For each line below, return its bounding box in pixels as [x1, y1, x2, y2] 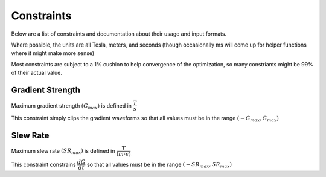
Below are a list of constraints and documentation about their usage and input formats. [11, 30, 226, 37]
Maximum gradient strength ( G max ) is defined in [11, 101, 132, 111]
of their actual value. [11, 69, 63, 77]
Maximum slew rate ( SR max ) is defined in [11, 147, 115, 156]
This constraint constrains [11, 161, 76, 168]
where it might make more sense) [11, 50, 95, 57]
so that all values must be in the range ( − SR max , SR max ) [86, 161, 232, 169]
